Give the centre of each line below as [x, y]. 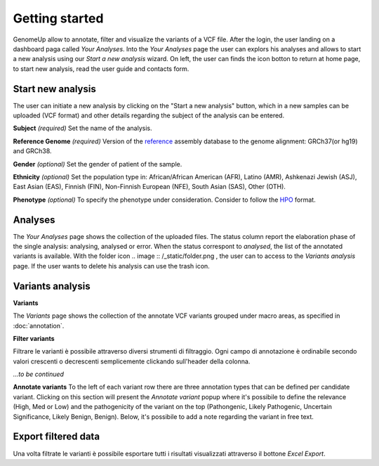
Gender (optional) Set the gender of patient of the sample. [98, 164]
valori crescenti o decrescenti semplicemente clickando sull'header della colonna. [132, 361]
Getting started [58, 18]
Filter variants [34, 338]
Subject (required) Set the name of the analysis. [82, 128]
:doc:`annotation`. [39, 325]
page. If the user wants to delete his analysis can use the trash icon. [111, 266]
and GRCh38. [32, 151]
